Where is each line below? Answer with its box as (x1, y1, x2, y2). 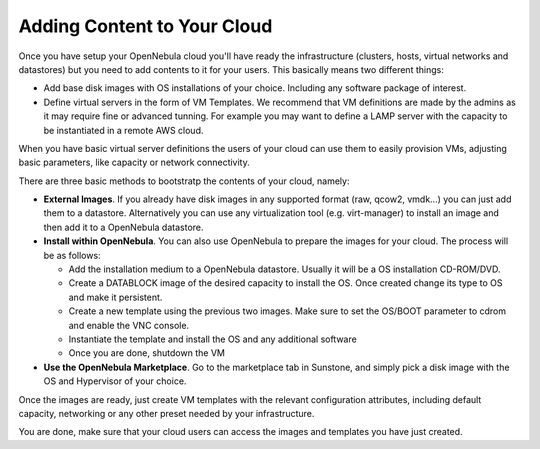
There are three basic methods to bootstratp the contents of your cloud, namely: (18, 175, 350, 187)
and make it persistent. (68, 291, 163, 303)
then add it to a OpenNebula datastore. (43, 221, 204, 233)
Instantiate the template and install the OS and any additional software (68, 333, 357, 345)
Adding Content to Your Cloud (18, 15, 273, 37)
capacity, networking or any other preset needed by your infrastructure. (18, 407, 315, 419)
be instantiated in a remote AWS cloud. (43, 124, 204, 136)
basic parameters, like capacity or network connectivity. (18, 156, 250, 169)
